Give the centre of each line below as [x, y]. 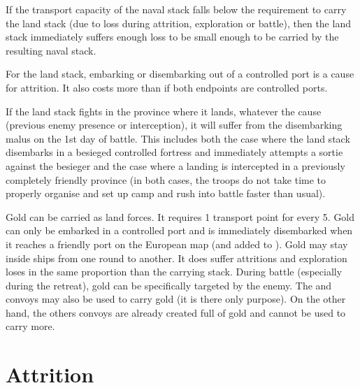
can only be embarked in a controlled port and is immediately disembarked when [179, 230]
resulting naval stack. [51, 50]
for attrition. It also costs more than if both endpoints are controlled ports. [167, 87]
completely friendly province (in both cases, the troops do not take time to [166, 179]
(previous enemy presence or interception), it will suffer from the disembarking [174, 125]
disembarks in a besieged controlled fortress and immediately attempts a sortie [174, 152]
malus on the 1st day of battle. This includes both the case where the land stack [178, 138]
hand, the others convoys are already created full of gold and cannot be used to [176, 312]
